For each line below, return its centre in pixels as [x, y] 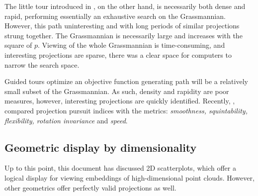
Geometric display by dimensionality [101, 147]
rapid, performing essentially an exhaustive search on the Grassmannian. [115, 16]
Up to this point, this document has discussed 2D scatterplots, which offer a [120, 168]
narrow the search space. [42, 64]
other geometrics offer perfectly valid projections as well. [90, 187]
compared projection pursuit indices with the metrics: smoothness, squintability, [126, 110]
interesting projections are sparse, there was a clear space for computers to [118, 54]
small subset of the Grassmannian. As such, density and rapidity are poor [117, 91]
